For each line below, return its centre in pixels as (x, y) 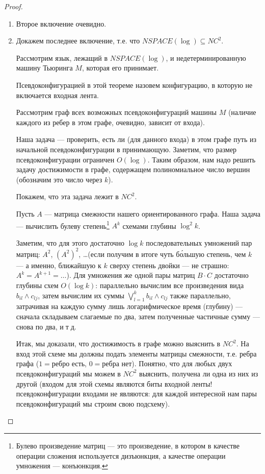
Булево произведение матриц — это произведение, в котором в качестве (128, 445)
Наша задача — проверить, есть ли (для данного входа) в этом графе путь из (136, 139)
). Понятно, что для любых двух (182, 363)
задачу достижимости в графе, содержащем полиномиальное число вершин (133, 169)
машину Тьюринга (44, 68)
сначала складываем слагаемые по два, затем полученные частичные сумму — (138, 316)
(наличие (242, 112)
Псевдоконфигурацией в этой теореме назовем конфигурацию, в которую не (134, 85)
